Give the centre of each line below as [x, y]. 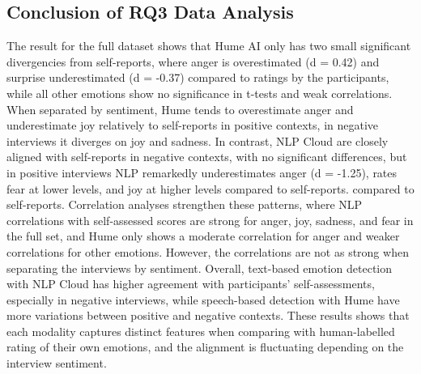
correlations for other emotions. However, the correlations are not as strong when [208, 251]
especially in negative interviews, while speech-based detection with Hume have [203, 299]
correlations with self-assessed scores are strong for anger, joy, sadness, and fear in [210, 220]
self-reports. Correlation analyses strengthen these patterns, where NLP [185, 204]
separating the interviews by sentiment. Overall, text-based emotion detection [200, 268]
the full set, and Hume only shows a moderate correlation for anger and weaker [203, 236]
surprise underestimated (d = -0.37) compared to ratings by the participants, [198, 77]
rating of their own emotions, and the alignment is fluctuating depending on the [205, 347]
